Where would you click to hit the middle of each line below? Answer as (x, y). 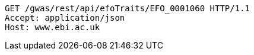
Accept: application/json (65, 18)
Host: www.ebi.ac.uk (53, 27)
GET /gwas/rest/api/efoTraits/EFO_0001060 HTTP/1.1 (128, 8)
